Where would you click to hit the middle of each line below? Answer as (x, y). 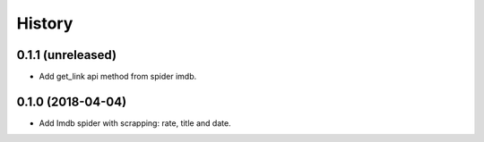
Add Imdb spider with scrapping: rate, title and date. (135, 123)
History (45, 23)
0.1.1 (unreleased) (66, 55)
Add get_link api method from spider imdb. (118, 77)
